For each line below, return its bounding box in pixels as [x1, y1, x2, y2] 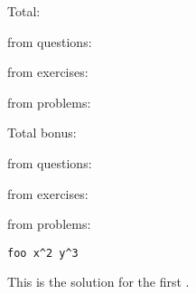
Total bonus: [7, 123, 77, 142]
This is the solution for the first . [7, 272, 190, 291]
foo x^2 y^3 [7, 246, 79, 260]
